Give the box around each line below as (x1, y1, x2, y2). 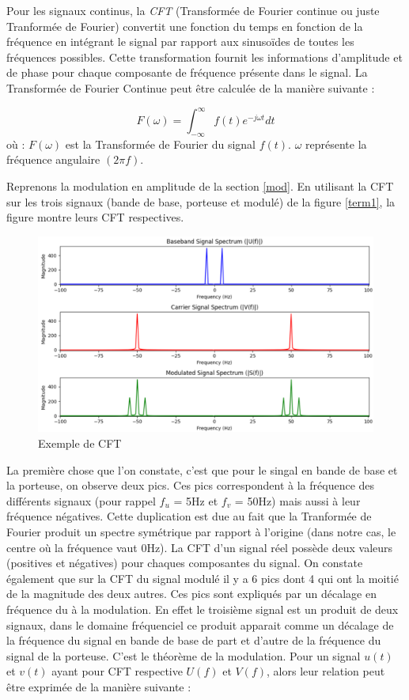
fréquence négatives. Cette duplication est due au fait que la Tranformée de (6, 508, 372, 524)
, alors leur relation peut (267, 663, 385, 679)
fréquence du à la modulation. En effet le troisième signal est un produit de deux (6, 600, 399, 617)
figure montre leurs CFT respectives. (6, 209, 184, 225)
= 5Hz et (173, 492, 218, 509)
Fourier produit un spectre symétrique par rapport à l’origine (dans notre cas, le (6, 524, 396, 539)
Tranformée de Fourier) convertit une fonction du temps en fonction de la (6, 17, 363, 34)
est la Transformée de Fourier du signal (65, 135, 256, 152)
